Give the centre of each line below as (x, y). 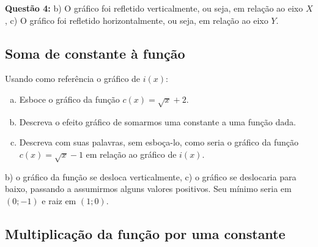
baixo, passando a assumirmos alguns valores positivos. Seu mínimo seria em (148, 189)
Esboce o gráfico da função (69, 99)
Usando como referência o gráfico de (73, 79)
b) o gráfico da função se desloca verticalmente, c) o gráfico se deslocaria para (151, 176)
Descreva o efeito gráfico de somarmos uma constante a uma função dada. (157, 121)
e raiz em (59, 200)
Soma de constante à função (95, 53)
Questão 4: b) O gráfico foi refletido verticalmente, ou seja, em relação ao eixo (154, 8)
